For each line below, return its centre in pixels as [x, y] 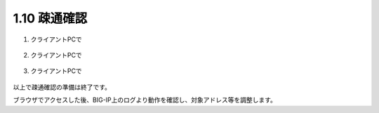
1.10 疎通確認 [50, 18]
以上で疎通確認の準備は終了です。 [62, 87]
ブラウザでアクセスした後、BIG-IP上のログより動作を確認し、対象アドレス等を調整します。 [145, 100]
